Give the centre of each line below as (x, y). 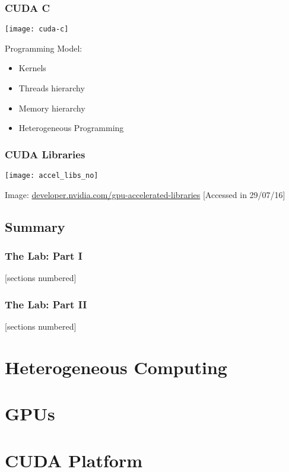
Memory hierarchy (52, 108)
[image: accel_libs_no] (52, 176)
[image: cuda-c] (37, 29)
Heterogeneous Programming (71, 128)
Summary (35, 226)
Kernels (32, 68)
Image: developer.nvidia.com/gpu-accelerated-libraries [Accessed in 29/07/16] (145, 194)
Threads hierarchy (52, 88)
